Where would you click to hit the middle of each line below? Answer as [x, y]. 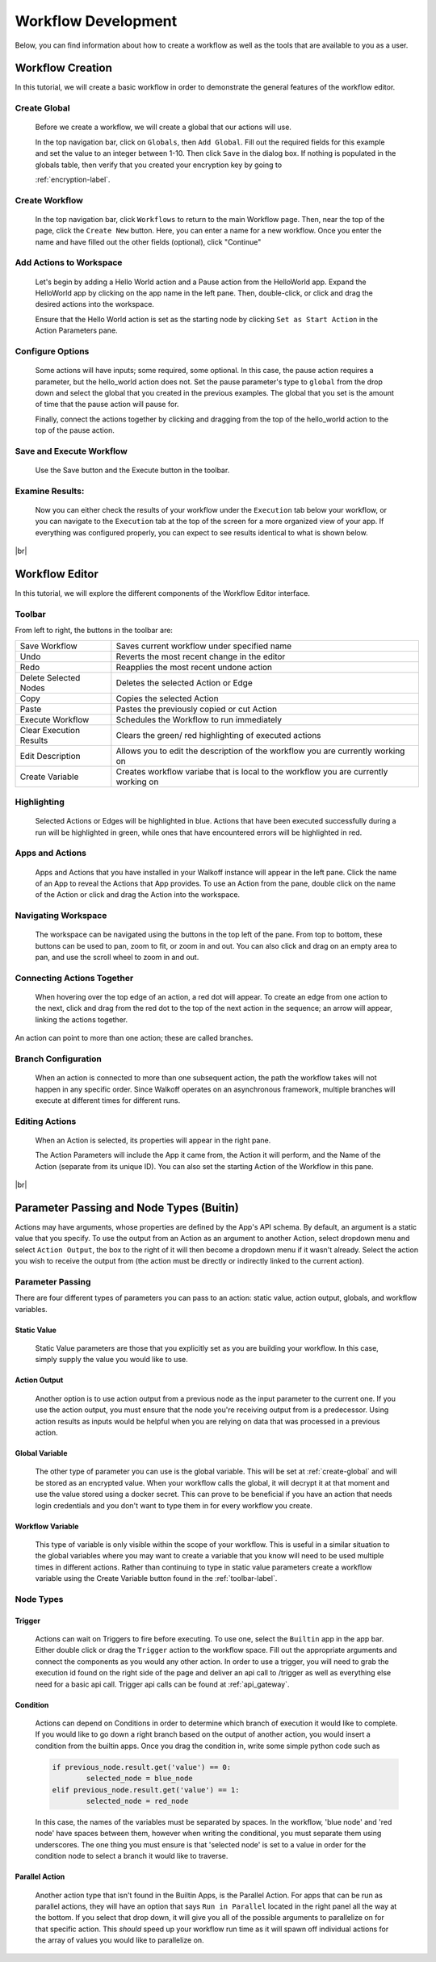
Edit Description [50, 756]
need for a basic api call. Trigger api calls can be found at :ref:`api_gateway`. [162, 1684]
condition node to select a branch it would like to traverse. [132, 1856]
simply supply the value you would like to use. [112, 1360]
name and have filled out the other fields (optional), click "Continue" [148, 241]
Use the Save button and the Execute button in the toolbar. [132, 470]
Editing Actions [46, 1121]
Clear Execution [50, 730]
